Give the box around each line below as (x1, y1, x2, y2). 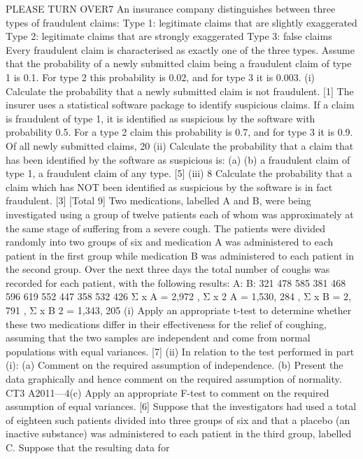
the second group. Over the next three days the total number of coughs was (6, 262, 330, 276)
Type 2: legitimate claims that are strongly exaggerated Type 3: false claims (6, 29, 332, 43)
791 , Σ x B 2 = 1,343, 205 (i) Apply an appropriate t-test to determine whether (6, 303, 352, 318)
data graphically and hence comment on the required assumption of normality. (6, 372, 342, 386)
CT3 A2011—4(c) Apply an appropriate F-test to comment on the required (6, 385, 329, 400)
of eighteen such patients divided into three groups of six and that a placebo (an (6, 412, 350, 427)
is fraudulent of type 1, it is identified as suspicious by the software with (6, 111, 315, 125)
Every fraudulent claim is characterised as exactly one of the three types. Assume (6, 42, 355, 57)
